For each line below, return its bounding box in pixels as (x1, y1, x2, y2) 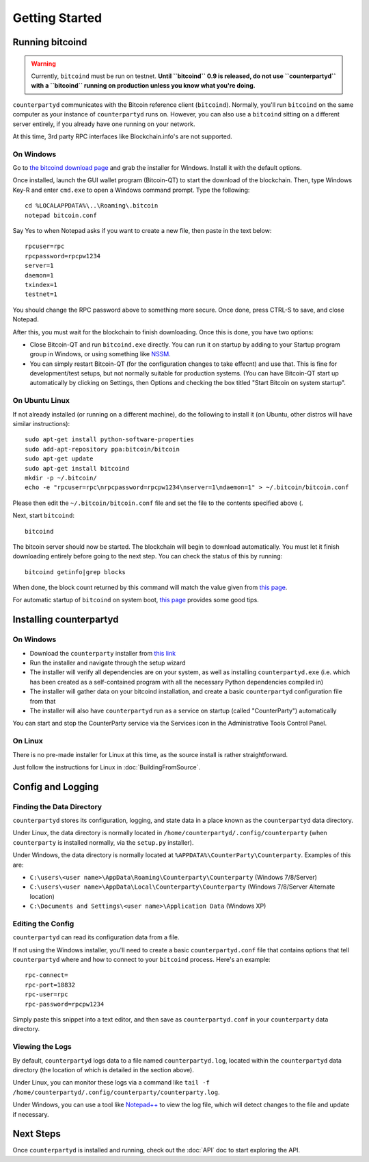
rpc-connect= (25, 972, 68, 979)
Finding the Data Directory (12, 802, 102, 811)
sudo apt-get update (25, 455, 94, 462)
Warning (31, 59, 56, 68)
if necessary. (12, 1110, 49, 1118)
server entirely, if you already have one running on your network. (12, 120, 195, 128)
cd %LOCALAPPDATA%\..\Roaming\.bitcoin (25, 202, 159, 210)
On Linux (12, 737, 44, 746)
